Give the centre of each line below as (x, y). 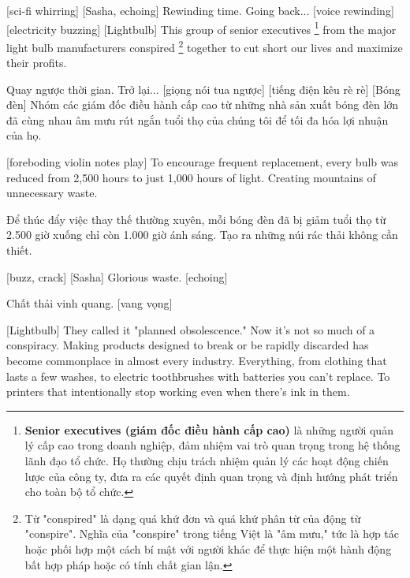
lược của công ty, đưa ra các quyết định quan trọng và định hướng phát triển (211, 476)
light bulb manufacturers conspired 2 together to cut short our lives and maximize (205, 46)
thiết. (19, 250)
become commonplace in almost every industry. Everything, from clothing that (197, 360)
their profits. (37, 63)
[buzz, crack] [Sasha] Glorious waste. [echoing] (117, 276)
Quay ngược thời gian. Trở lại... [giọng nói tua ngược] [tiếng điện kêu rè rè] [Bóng (203, 89)
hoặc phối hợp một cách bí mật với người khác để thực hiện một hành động (208, 548)
